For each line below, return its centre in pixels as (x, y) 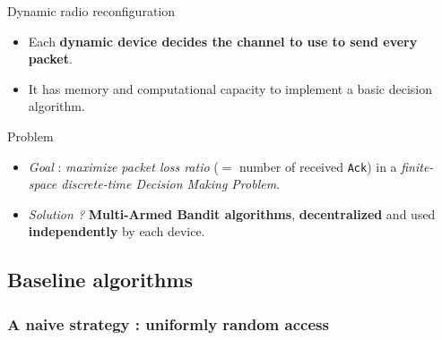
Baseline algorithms (100, 280)
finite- (417, 166)
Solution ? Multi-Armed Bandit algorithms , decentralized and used (232, 213)
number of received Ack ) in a (318, 166)
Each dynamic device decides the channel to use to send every (223, 41)
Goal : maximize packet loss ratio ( (123, 166)
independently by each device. (117, 231)
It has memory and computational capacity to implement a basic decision (230, 88)
